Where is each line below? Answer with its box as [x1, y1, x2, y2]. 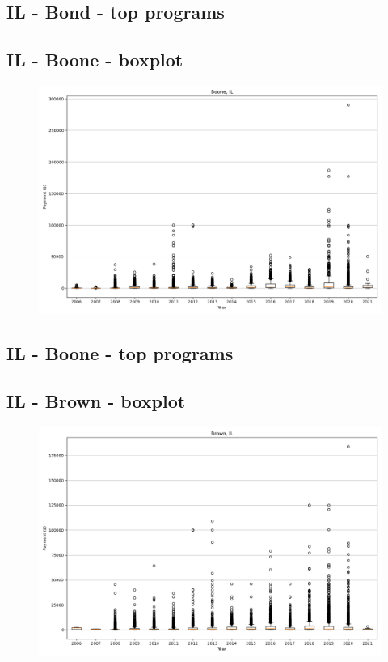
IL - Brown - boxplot [6, 388, 186, 414]
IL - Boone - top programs [6, 341, 234, 366]
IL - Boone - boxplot [6, 47, 183, 72]
